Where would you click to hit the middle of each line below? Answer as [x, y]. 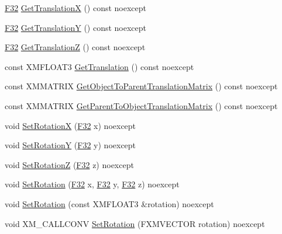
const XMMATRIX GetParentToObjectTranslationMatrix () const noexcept [141, 105]
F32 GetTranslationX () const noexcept [76, 8]
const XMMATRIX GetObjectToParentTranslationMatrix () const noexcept [141, 86]
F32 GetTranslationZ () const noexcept [75, 47]
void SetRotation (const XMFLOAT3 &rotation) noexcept [109, 203]
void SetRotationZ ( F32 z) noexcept [69, 164]
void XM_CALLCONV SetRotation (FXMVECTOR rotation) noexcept [135, 223]
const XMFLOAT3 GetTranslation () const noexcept [99, 66]
